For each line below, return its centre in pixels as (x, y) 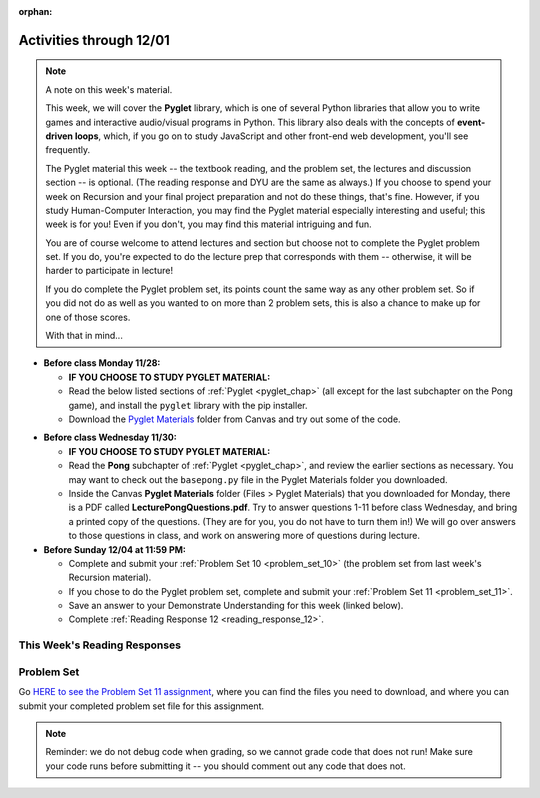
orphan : (35, 11)
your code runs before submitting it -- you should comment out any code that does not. (225, 766)
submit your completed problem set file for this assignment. (141, 706)
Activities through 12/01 (94, 40)
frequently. (67, 150)
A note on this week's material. (109, 89)
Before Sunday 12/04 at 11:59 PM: (115, 549)
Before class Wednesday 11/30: (110, 437)
